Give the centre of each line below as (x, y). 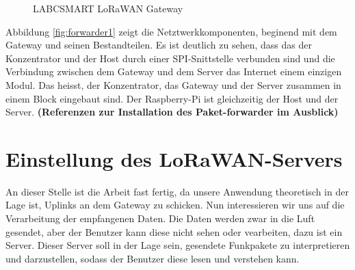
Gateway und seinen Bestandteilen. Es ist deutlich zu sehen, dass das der (159, 45)
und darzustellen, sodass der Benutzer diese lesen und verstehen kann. (153, 258)
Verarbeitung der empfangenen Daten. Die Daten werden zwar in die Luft (160, 218)
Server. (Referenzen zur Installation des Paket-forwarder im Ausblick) (172, 112)
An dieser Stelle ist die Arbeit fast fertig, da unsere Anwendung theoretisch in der (177, 191)
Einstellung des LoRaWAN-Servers (174, 158)
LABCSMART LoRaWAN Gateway (108, 8)
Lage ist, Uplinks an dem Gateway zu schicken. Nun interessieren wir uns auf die (175, 205)
